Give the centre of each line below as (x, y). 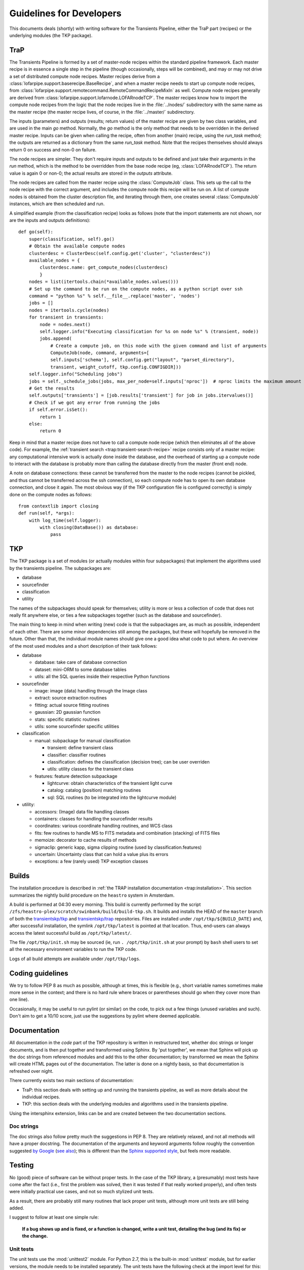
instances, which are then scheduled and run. (57, 204)
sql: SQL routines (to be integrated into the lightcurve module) (112, 797)
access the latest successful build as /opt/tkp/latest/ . (70, 933)
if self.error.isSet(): (58, 410)
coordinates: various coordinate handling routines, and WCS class (104, 826)
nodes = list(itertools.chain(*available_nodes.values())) (104, 282)
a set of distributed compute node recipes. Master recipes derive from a (85, 76)
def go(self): (36, 232)
